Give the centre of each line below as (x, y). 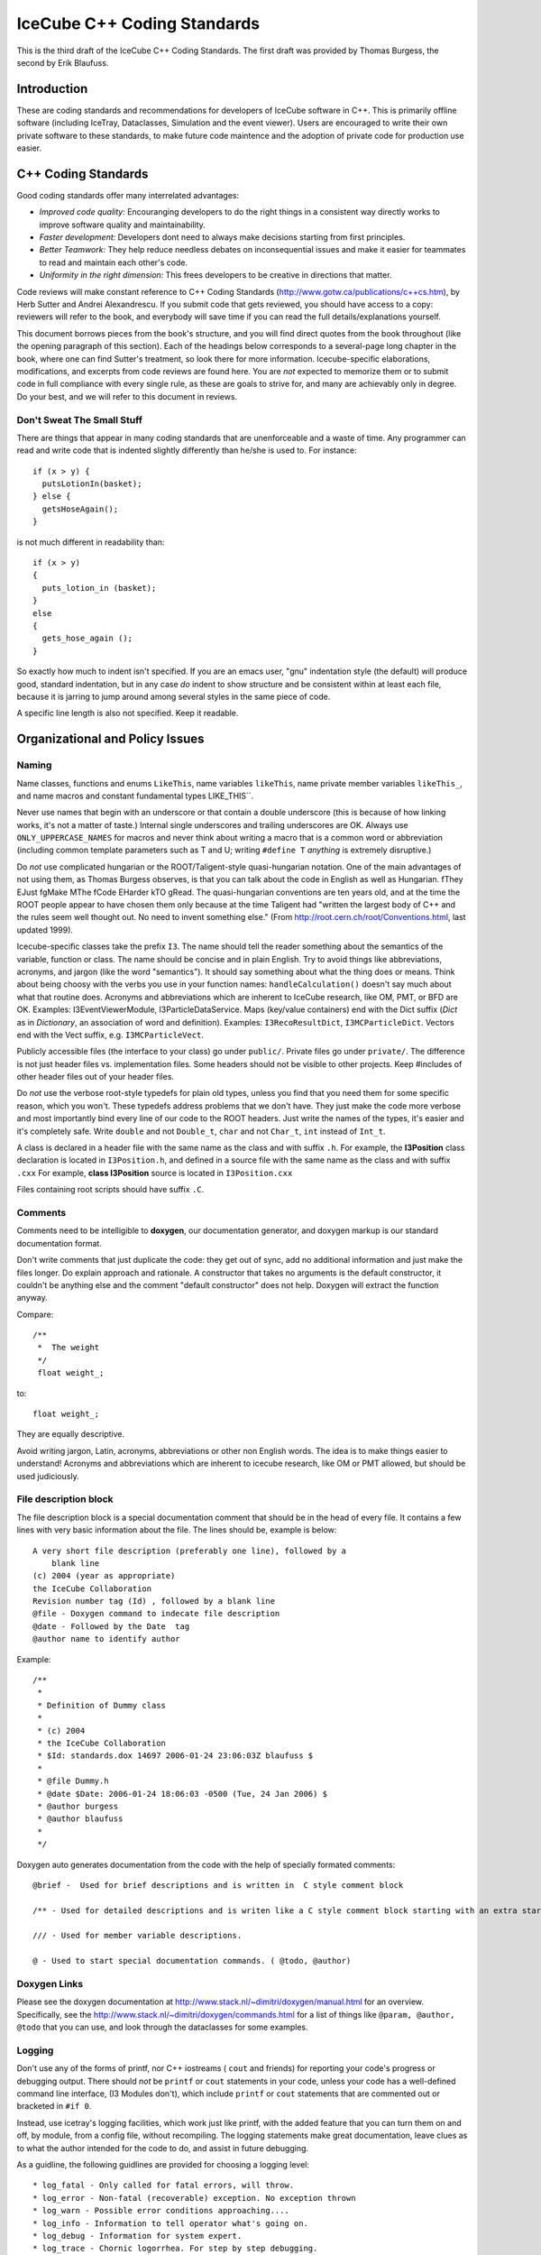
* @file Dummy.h (73, 1781)
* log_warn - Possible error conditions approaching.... (161, 2211)
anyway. (32, 1298)
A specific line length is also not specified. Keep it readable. (128, 713)
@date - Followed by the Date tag (111, 1626)
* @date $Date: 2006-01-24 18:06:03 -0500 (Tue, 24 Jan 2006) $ (183, 1794)
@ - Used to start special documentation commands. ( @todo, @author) (192, 1961)
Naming (34, 765)
